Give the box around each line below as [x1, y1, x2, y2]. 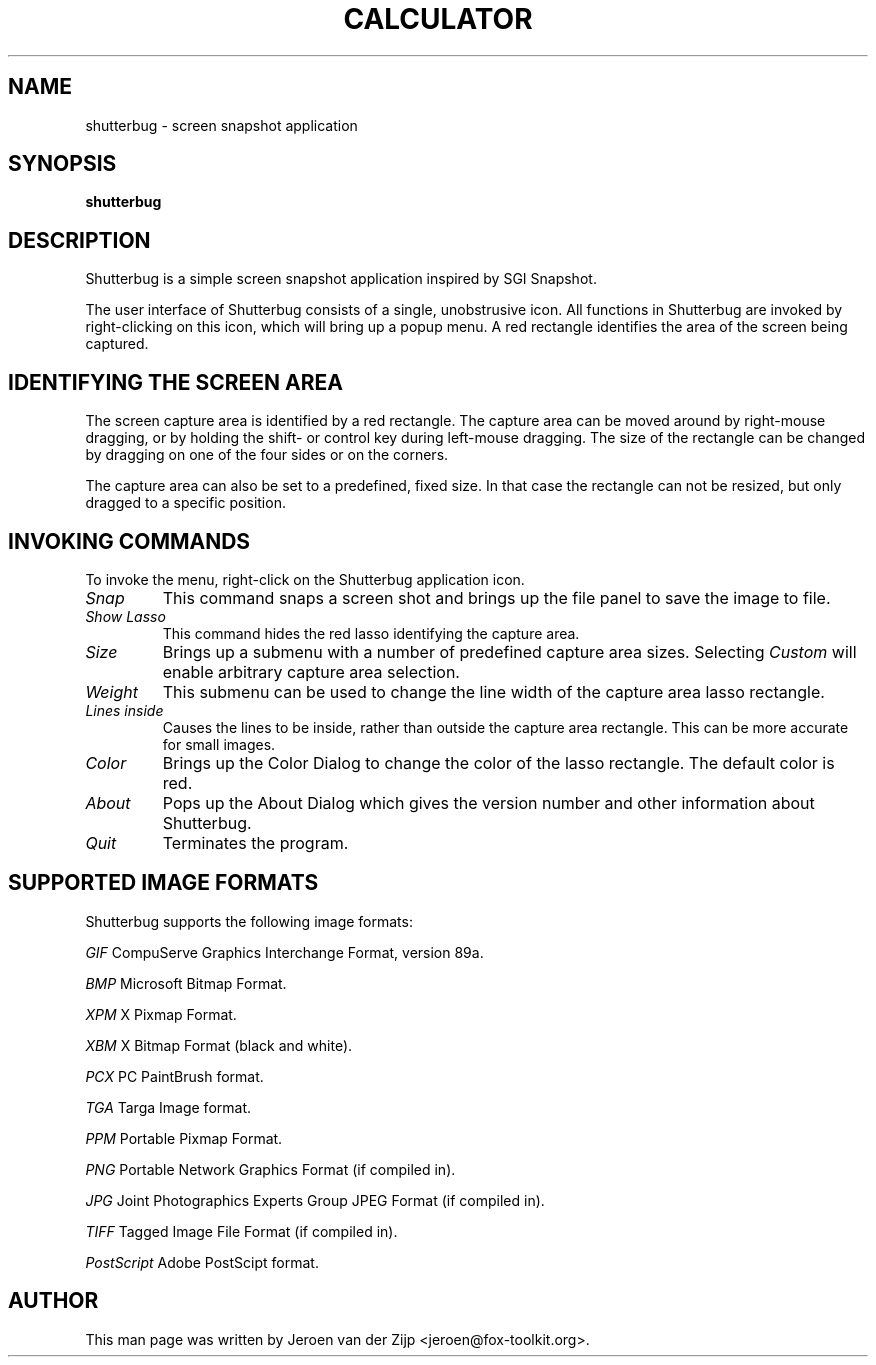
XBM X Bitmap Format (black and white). [85, 1036, 353, 1054]
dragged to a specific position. [85, 494, 286, 512]
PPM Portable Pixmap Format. [85, 1129, 283, 1147]
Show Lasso [85, 607, 166, 625]
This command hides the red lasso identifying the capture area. [162, 624, 580, 642]
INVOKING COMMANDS [8, 528, 251, 554]
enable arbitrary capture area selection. [162, 661, 460, 682]
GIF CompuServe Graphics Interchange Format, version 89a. [85, 943, 484, 961]
